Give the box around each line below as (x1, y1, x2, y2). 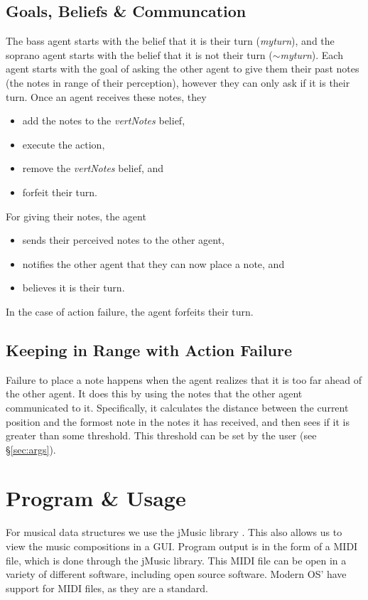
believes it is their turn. (22, 280, 125, 295)
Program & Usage (6, 483, 186, 513)
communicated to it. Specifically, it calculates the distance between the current (6, 400, 349, 414)
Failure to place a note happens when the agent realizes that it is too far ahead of (6, 372, 362, 387)
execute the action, (22, 136, 105, 151)
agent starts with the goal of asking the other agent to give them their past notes (6, 61, 359, 76)
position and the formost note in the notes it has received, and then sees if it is (6, 414, 350, 429)
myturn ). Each (280, 47, 343, 62)
